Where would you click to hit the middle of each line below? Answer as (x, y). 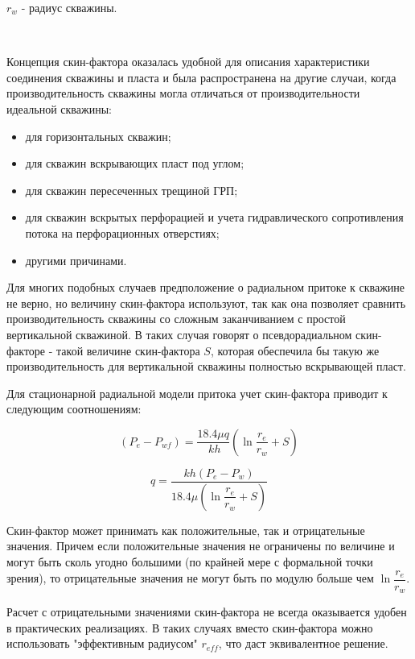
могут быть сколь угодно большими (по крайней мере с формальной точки (190, 561)
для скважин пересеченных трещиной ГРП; (131, 190)
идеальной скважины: (59, 108)
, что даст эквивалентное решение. (303, 643)
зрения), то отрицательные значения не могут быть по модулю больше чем (190, 578)
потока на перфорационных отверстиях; (122, 232)
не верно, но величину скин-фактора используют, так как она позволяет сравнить (206, 303)
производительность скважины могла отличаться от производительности (183, 93)
